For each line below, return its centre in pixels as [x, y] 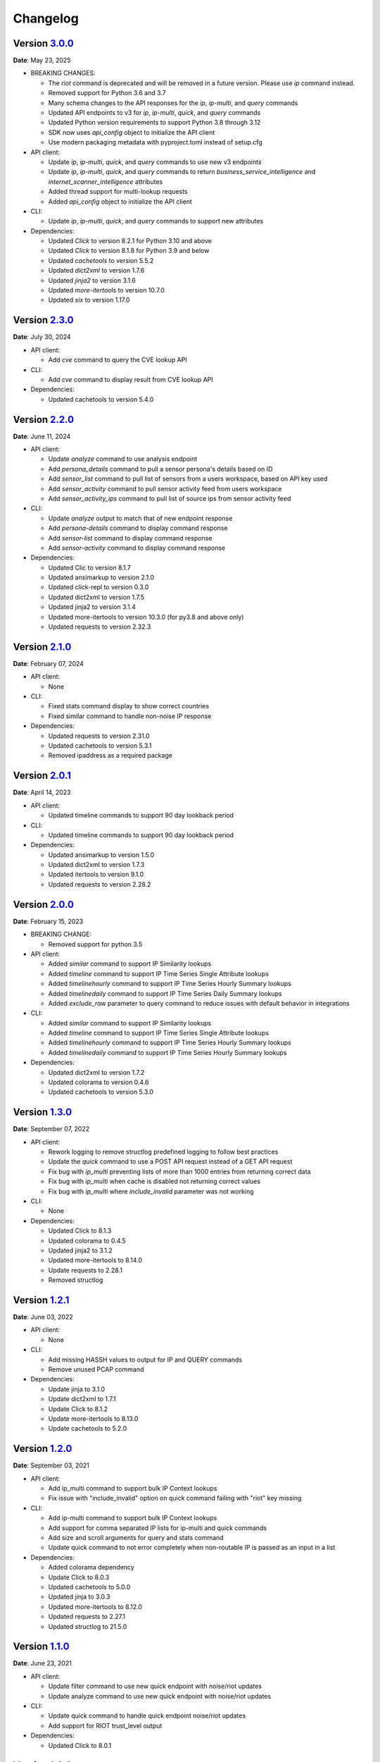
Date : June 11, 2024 [42, 436]
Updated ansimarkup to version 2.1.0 [101, 577]
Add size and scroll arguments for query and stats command [136, 1538]
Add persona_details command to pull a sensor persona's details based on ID [160, 469]
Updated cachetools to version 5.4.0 [101, 399]
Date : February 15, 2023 [48, 921]
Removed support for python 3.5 [95, 944]
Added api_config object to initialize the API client [120, 202]
